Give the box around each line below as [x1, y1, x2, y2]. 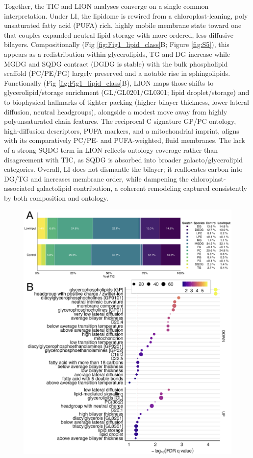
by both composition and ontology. [4, 192, 108, 203]
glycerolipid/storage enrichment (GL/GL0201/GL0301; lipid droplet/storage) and [4, 87, 250, 97]
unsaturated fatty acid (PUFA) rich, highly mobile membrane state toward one [4, 20, 242, 30]
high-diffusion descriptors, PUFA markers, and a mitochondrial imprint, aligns [4, 125, 239, 136]
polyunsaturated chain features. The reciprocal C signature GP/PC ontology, [4, 116, 236, 126]
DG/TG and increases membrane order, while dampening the [4, 173, 189, 183]
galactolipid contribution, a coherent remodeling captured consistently [36, 183, 247, 193]
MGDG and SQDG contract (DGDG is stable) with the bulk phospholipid [4, 58, 228, 69]
